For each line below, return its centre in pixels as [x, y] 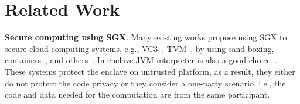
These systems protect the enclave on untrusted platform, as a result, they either [150, 71]
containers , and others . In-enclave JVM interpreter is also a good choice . [141, 60]
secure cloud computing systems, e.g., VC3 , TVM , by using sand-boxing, [139, 48]
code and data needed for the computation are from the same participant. [137, 94]
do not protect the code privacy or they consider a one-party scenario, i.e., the [145, 83]
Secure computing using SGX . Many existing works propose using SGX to [146, 37]
